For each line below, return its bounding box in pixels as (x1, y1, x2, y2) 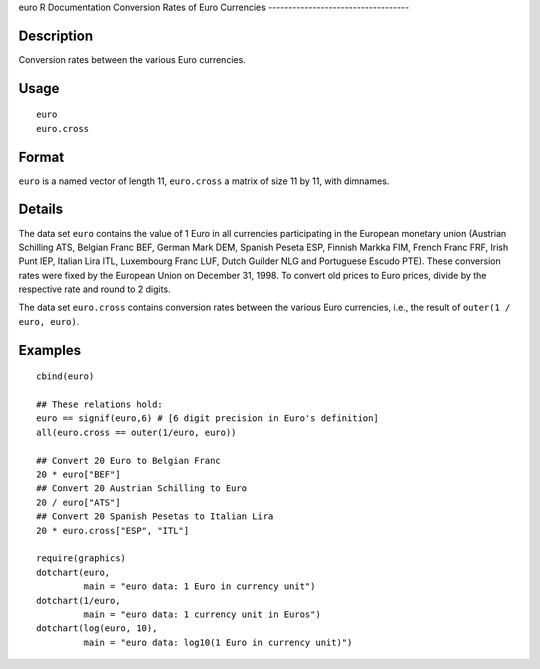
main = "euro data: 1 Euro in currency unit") (83, 581, 316, 592)
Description (18, 27, 94, 44)
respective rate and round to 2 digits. (18, 283, 171, 295)
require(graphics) (36, 553, 127, 564)
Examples (18, 341, 82, 359)
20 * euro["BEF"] (36, 469, 121, 480)
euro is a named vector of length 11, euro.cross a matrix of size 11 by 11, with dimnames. (18, 175, 390, 187)
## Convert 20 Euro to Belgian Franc (36, 455, 222, 466)
